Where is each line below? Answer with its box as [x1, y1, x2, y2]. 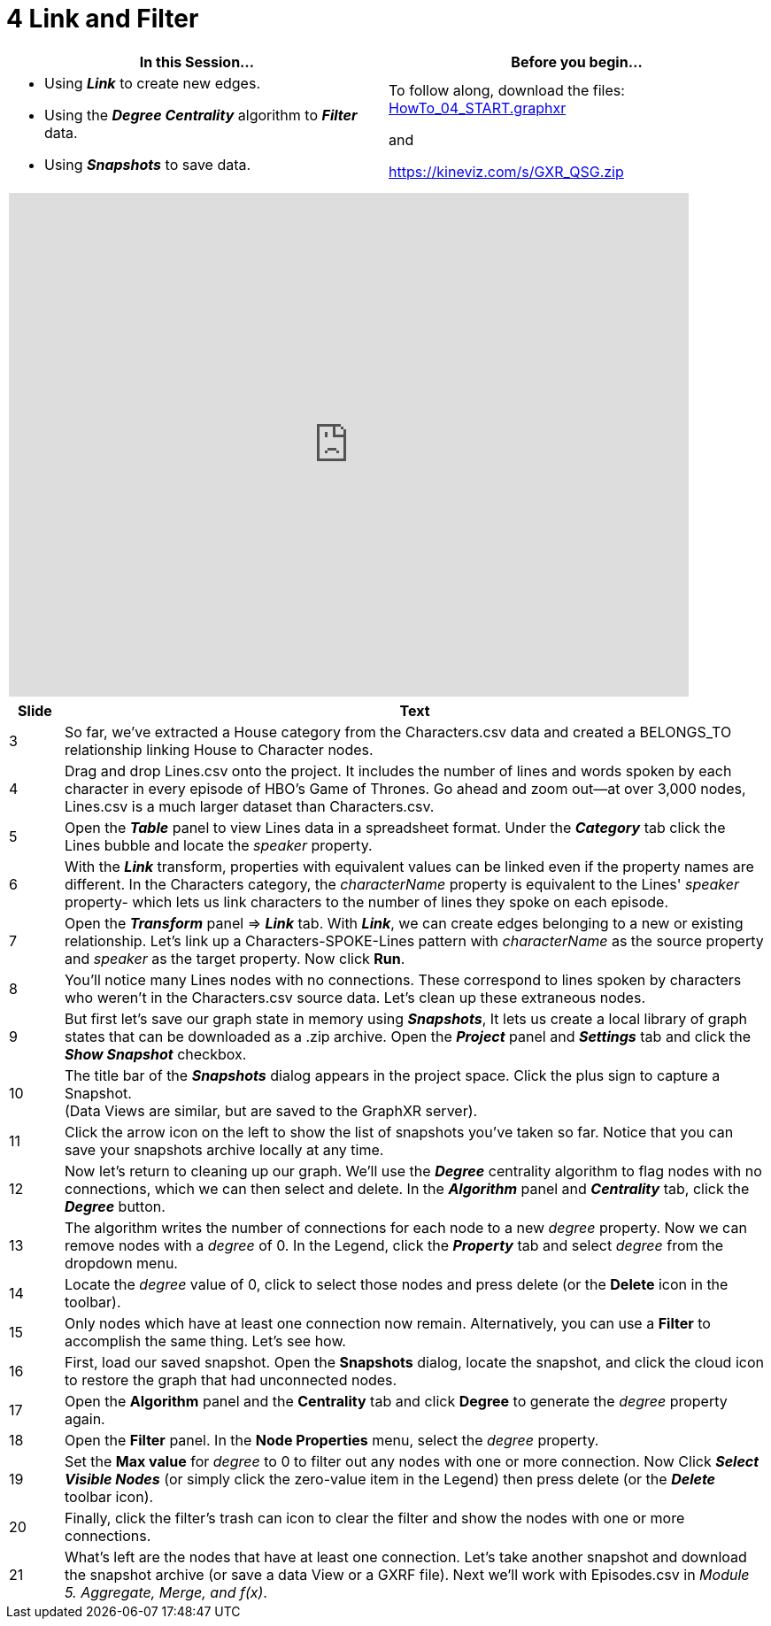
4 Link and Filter [6, 4, 199, 34]
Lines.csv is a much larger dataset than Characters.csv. [64, 797, 435, 815]
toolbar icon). [64, 1487, 154, 1506]
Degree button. [64, 1197, 166, 1215]
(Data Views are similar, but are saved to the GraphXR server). [64, 1101, 478, 1120]
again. [64, 1409, 105, 1428]
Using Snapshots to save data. [44, 155, 251, 173]
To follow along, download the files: [389, 81, 625, 99]
